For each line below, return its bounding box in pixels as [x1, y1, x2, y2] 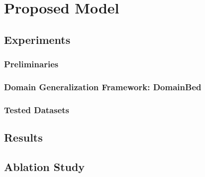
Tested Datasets [4, 103, 70, 116]
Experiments [4, 31, 71, 47]
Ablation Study [4, 159, 85, 174]
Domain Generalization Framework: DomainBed [4, 80, 202, 93]
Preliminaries [4, 58, 59, 70]
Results [4, 130, 43, 145]
